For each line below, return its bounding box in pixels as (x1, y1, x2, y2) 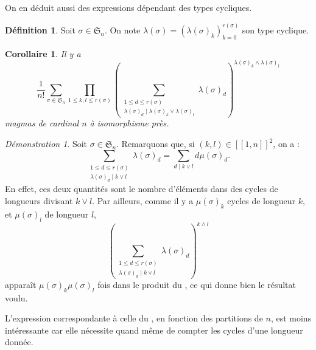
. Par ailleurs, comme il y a (92, 194, 194, 207)
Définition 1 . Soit (5, 24, 75, 36)
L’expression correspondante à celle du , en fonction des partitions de (5, 312, 263, 324)
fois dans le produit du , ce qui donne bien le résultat (97, 278, 296, 290)
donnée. (5, 335, 33, 348)
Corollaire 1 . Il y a (5, 47, 81, 60)
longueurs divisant (5, 194, 73, 207)
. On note (104, 24, 141, 36)
